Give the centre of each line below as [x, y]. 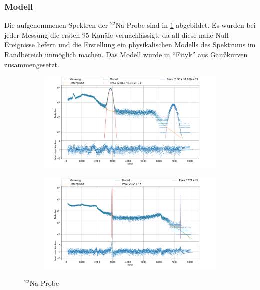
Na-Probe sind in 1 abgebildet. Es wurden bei [186, 25]
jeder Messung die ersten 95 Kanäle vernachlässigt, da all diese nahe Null [117, 35]
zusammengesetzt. [32, 64]
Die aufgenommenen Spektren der [56, 25]
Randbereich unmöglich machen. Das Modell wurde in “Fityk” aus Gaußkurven [126, 54]
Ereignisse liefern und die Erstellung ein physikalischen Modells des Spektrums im [130, 45]
